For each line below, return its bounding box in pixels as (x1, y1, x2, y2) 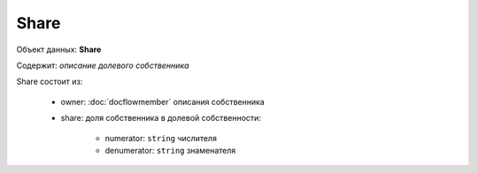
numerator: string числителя (104, 132, 217, 143)
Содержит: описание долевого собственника (16, 60, 189, 71)
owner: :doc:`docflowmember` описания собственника (60, 96, 265, 107)
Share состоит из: (16, 76, 83, 87)
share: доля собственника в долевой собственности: (60, 113, 261, 124)
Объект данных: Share (16, 44, 102, 55)
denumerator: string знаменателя (104, 145, 236, 155)
